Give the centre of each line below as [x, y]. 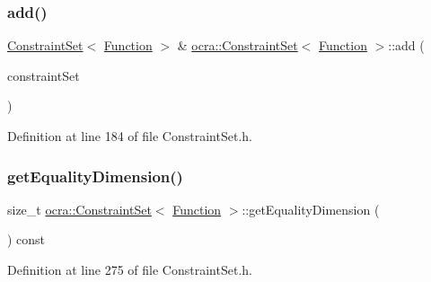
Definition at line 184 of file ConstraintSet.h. [130, 136]
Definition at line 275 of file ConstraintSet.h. [130, 269]
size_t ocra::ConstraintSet [79, 209]
